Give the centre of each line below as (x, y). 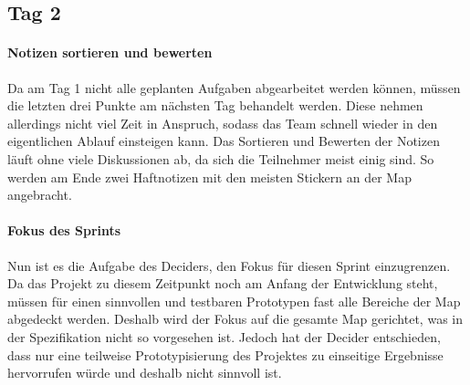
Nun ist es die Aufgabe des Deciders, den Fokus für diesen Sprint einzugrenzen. (229, 265)
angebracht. (40, 195)
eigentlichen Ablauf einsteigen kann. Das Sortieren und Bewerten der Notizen (224, 141)
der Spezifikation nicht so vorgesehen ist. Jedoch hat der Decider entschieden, (224, 336)
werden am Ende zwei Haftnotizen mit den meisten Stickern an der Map (209, 177)
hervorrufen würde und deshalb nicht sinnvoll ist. (145, 373)
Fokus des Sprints (64, 230)
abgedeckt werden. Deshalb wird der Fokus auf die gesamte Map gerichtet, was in (235, 319)
